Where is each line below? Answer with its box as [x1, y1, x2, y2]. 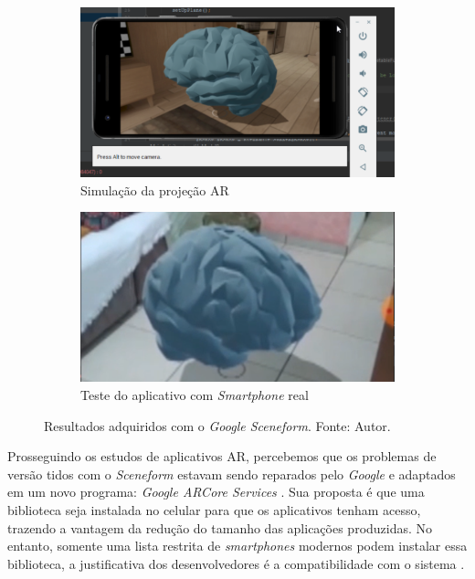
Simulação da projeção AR [80, 180, 229, 199]
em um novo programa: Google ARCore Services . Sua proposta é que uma [7, 482, 425, 501]
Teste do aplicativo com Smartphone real [80, 385, 309, 404]
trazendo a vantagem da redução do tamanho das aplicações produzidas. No [7, 518, 433, 537]
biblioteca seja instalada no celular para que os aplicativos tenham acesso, [7, 500, 421, 519]
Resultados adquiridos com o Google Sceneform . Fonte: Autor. [44, 416, 391, 435]
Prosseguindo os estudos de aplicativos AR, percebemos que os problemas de [7, 447, 437, 466]
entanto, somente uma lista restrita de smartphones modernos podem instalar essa [7, 536, 468, 555]
